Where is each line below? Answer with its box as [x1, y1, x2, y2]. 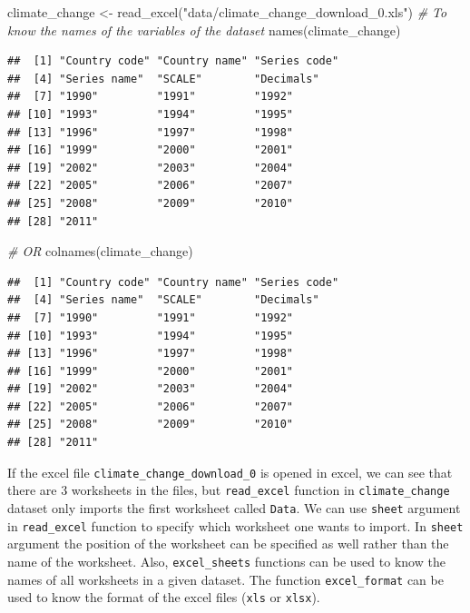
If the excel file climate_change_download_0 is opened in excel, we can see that [7, 462, 453, 481]
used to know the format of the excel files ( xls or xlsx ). [7, 588, 320, 607]
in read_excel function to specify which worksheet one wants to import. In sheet [7, 516, 464, 535]
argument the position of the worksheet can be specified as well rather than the [7, 534, 449, 553]
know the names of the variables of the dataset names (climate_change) [7, 20, 401, 39]
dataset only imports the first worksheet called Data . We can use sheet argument [7, 498, 461, 517]
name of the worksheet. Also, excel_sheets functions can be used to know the [7, 551, 446, 570]
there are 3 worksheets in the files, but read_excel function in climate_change [7, 480, 450, 499]
